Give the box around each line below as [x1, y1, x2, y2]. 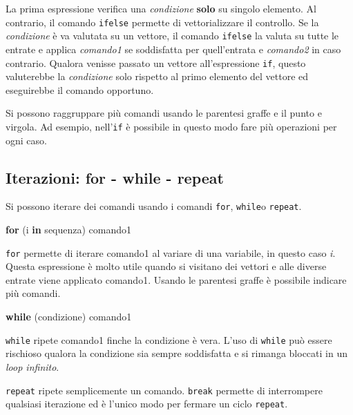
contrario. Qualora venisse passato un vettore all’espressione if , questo [6, 55, 306, 70]
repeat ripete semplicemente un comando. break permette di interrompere [6, 383, 323, 397]
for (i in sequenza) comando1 [6, 222, 132, 237]
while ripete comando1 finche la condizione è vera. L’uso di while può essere [6, 332, 332, 347]
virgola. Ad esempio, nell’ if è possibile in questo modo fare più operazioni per [6, 119, 337, 133]
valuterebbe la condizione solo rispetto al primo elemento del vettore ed [6, 69, 309, 84]
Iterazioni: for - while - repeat [6, 166, 224, 188]
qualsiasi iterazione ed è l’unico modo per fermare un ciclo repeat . [6, 396, 288, 411]
